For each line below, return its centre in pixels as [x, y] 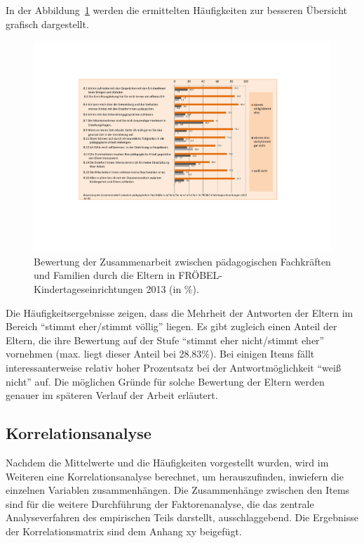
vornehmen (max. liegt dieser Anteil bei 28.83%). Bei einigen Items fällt [160, 354]
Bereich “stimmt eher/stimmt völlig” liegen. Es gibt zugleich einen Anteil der [171, 326]
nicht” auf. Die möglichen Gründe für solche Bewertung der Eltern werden [165, 381]
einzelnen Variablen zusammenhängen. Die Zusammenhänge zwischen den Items [178, 490]
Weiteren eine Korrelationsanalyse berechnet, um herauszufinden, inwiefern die [175, 476]
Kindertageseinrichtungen [88, 289]
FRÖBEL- [201, 275]
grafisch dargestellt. [47, 24]
